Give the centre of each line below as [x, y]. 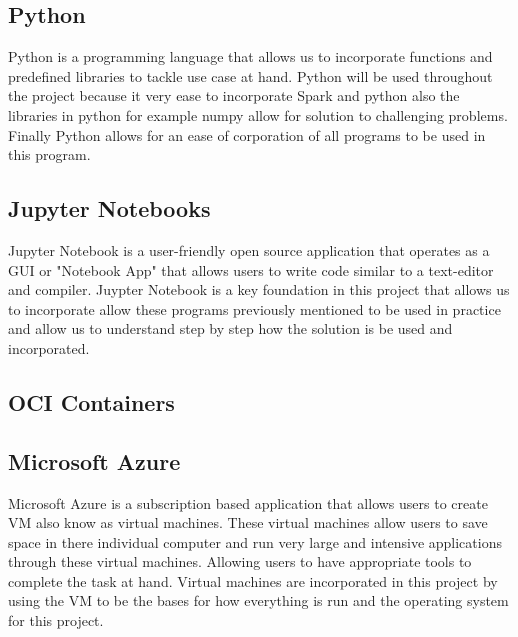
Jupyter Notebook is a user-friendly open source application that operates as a [249, 249]
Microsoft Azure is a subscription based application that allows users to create [248, 502]
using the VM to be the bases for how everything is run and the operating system [258, 600]
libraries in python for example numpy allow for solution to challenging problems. [258, 114]
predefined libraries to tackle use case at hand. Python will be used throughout [250, 75]
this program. [49, 154]
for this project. [56, 620]
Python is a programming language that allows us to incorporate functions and [250, 56]
